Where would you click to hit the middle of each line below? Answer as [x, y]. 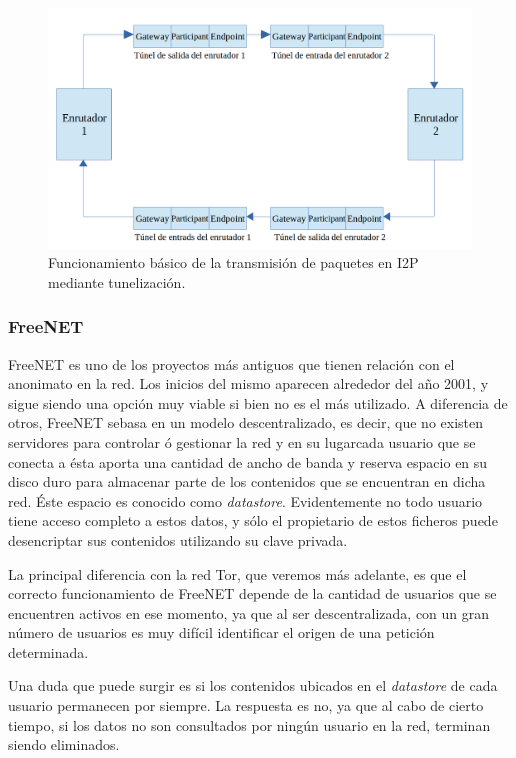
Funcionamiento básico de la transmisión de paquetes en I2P [233, 262]
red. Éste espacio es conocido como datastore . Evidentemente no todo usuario [245, 500]
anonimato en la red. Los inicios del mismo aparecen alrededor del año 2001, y [248, 383]
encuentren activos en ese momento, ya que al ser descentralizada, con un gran [249, 612]
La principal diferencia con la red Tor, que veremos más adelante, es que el [237, 573]
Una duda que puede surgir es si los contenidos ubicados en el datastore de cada [253, 685]
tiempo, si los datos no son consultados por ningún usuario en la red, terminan [249, 724]
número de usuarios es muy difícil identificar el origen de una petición [221, 632]
